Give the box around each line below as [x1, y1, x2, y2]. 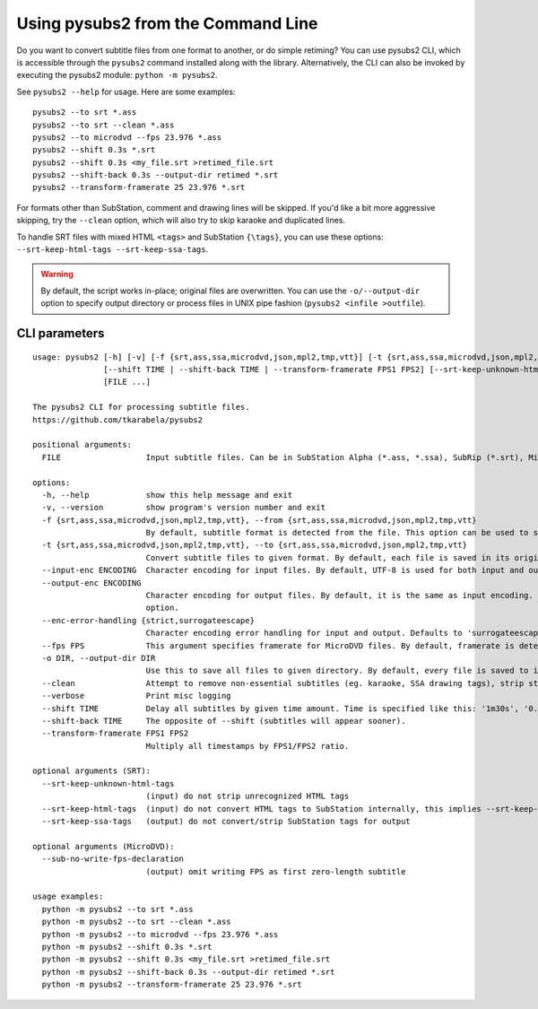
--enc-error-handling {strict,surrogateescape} [41, 615, 256, 625]
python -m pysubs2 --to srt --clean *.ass [41, 917, 232, 927]
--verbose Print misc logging [41, 691, 232, 701]
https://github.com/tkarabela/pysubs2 [32, 414, 204, 425]
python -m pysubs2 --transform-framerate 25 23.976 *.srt [41, 979, 302, 990]
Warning [40, 269, 74, 280]
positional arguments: [32, 439, 133, 450]
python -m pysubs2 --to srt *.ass [41, 904, 194, 914]
